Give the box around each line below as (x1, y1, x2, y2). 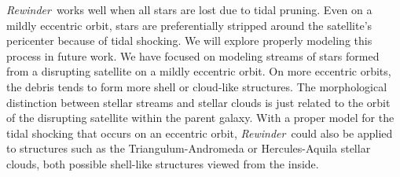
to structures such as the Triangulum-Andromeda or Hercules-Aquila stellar (6, 140, 371, 157)
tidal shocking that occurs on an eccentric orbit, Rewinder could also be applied (6, 124, 393, 141)
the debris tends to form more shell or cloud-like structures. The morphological (6, 78, 387, 94)
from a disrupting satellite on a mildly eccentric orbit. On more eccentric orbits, (6, 63, 391, 79)
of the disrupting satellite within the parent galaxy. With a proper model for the (6, 109, 394, 126)
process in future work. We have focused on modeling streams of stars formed (6, 47, 380, 64)
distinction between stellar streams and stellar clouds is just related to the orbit (6, 94, 391, 110)
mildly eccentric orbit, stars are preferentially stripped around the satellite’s (6, 17, 372, 33)
